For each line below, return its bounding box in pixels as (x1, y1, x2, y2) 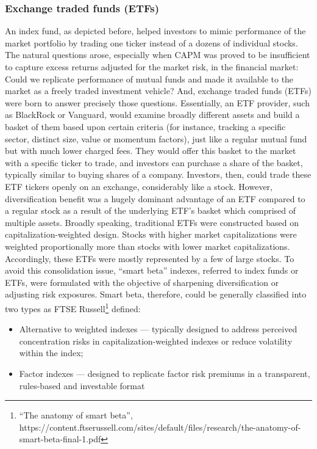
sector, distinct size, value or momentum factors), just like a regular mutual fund (5, 132, 307, 145)
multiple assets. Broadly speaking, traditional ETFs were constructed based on (5, 216, 299, 228)
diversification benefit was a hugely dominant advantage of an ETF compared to (5, 192, 305, 205)
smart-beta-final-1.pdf (19, 433, 101, 445)
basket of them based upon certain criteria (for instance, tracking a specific (5, 120, 286, 133)
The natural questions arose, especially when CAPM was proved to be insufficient (5, 48, 310, 61)
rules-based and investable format (19, 379, 145, 392)
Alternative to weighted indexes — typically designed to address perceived (19, 323, 297, 335)
